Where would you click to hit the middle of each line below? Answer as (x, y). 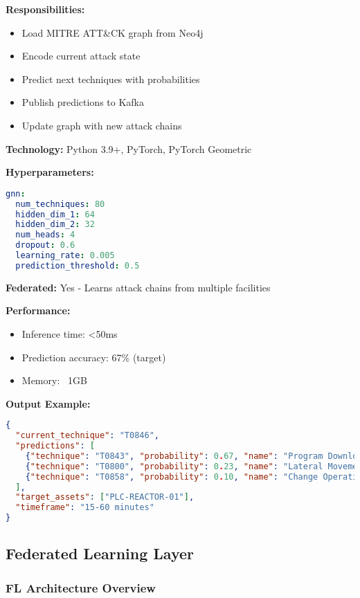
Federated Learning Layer (100, 553)
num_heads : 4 (45, 235)
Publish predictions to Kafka (83, 102)
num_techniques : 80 (60, 204)
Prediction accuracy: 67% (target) (94, 357)
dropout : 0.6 (45, 245)
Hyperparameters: (50, 172)
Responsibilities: (45, 9)
